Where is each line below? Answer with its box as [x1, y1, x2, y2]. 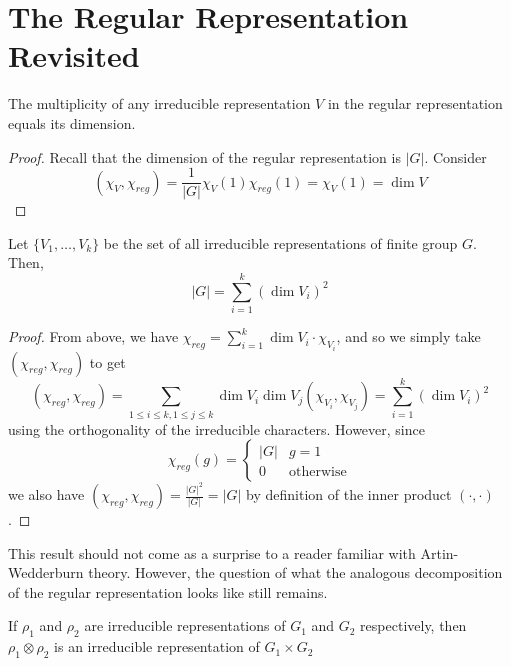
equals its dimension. [8, 112, 136, 133]
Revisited [8, 35, 140, 76]
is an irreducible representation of [54, 636, 260, 657]
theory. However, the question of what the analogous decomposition [88, 562, 503, 583]
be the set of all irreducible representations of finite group [103, 232, 458, 253]
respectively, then [360, 615, 467, 636]
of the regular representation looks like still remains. [8, 581, 328, 602]
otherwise [288, 465, 347, 480]
